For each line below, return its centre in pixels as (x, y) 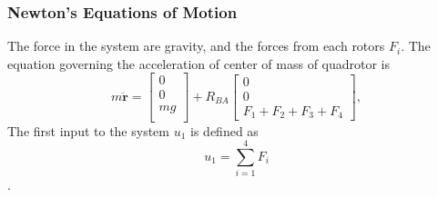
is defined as (224, 130)
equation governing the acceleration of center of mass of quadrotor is (199, 63)
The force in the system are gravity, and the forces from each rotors (196, 46)
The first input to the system (88, 130)
